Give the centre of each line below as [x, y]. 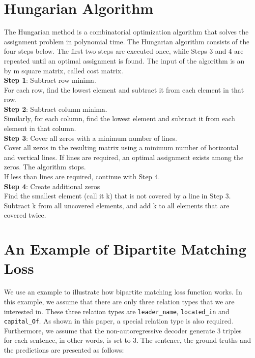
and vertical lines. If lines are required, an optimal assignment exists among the [124, 157]
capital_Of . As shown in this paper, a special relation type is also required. [119, 321]
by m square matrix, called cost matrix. [64, 70]
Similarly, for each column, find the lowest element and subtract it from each [120, 118]
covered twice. [25, 215]
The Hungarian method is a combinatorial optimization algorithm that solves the [126, 32]
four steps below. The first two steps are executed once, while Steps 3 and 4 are [124, 51]
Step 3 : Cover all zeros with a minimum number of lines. [91, 138]
